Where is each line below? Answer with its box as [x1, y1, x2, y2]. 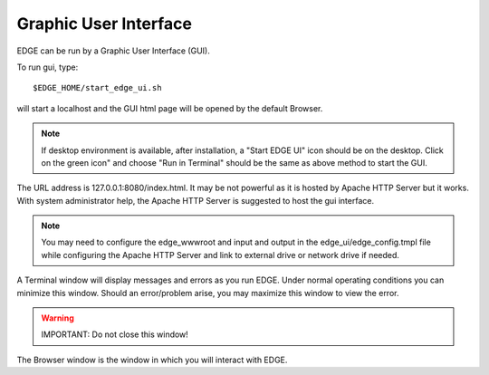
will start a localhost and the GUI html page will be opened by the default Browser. [16, 102, 323, 113]
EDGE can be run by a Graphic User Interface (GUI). [16, 45, 210, 56]
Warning [41, 312, 74, 323]
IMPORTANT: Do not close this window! [41, 329, 189, 340]
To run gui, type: [16, 62, 79, 72]
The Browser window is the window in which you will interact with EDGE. [16, 354, 288, 365]
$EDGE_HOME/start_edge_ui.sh [33, 82, 162, 93]
